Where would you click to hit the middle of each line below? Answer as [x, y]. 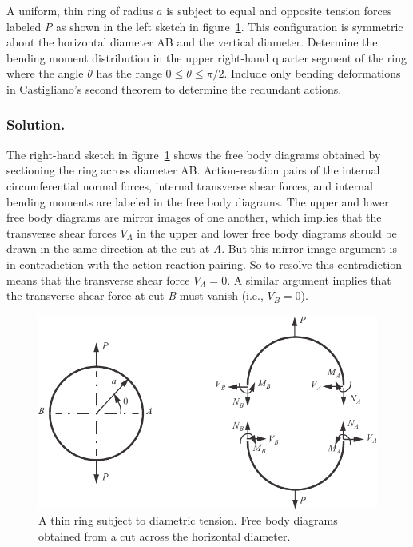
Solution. [36, 124]
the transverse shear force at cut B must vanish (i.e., [135, 295]
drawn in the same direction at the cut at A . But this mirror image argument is [202, 248]
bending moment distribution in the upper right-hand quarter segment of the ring [206, 57]
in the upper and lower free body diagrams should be [267, 232]
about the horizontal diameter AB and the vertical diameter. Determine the [192, 42]
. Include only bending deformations [312, 73]
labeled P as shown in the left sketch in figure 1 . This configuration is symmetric [205, 26]
